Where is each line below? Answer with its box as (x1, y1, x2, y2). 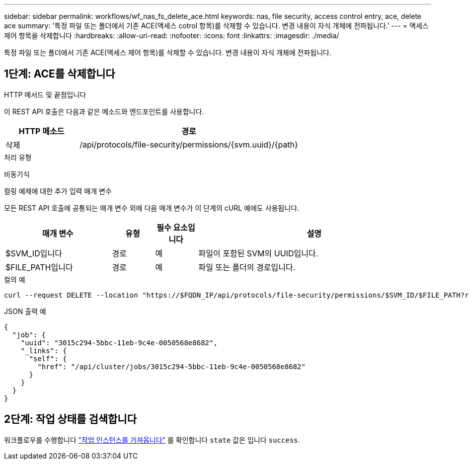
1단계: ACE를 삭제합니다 (4, 68, 115, 80)
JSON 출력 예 (4, 307, 46, 315)
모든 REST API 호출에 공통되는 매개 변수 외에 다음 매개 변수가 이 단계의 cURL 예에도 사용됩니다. (4, 203, 300, 212)
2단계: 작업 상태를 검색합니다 (4, 413, 137, 426)
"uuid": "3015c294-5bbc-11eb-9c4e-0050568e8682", (20, 338, 218, 347)
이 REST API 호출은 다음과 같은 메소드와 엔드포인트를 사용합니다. (4, 107, 204, 116)
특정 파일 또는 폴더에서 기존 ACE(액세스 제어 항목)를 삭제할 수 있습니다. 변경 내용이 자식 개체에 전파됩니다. (4, 48, 332, 57)
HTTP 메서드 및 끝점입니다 (4, 90, 86, 99)
